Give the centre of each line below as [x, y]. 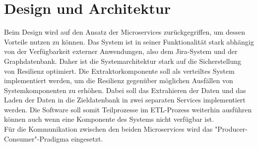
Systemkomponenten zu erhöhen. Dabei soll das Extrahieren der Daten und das [125, 90]
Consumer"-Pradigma [36, 138]
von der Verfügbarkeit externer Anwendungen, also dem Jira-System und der [121, 51]
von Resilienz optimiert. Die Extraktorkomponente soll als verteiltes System [119, 71]
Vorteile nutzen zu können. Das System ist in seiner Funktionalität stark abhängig [129, 41]
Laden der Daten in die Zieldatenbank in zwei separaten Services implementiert [125, 100]
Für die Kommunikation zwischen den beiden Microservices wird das [108, 129]
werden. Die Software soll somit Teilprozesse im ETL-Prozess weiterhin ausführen [128, 109]
